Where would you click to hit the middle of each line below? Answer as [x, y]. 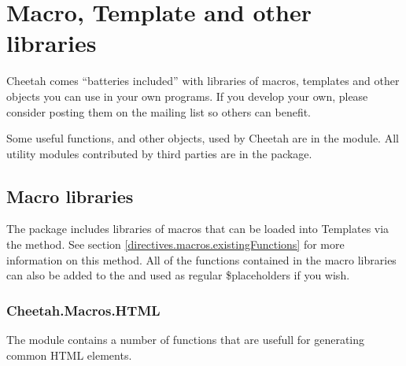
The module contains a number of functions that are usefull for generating [186, 340]
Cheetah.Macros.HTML [83, 310]
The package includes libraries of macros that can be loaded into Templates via [198, 229]
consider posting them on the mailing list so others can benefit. [159, 111]
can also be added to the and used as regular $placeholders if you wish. [178, 275]
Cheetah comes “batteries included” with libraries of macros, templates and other [203, 81]
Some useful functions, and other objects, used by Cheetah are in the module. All [203, 138]
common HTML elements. [69, 355]
